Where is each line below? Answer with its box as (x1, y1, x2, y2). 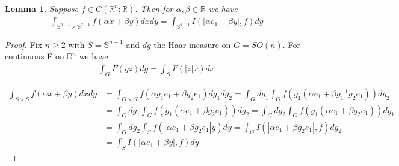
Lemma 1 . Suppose (5, 2, 79, 14)
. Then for (135, 2, 173, 14)
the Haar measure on (153, 38, 231, 50)
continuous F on (5, 50, 64, 62)
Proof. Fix (5, 38, 42, 50)
